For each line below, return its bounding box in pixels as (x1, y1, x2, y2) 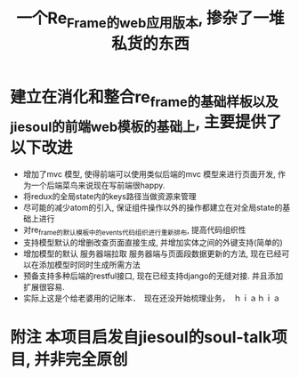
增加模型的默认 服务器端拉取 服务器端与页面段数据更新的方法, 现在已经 (22, 248, 282, 259)
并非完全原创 (34, 349, 128, 369)
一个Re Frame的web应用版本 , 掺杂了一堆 (16, 8, 285, 31)
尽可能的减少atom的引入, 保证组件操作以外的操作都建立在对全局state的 (22, 202, 283, 213)
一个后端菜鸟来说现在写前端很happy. (30, 180, 166, 190)
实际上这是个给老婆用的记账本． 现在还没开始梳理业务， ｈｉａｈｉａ (22, 293, 281, 303)
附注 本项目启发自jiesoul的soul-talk (10, 326, 272, 347)
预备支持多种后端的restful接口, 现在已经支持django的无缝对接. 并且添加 (22, 270, 284, 281)
